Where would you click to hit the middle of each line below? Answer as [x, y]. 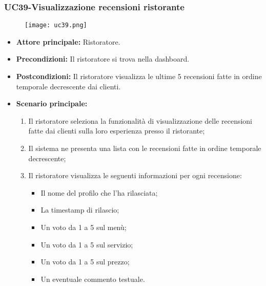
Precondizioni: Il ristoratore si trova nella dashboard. [103, 59]
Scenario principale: [52, 103]
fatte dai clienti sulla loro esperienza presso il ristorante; [117, 131]
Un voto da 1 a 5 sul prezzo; [85, 262]
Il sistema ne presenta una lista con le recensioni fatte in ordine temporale [145, 148]
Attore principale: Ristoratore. [68, 41]
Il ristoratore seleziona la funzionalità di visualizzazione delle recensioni [140, 120]
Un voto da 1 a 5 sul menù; [84, 227]
